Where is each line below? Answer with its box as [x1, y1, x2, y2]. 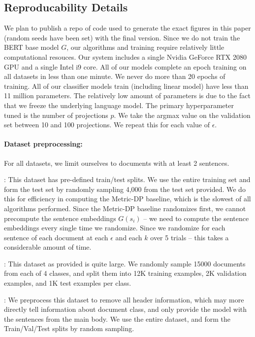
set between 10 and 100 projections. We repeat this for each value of [4, 119, 210, 130]
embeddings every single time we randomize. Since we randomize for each [4, 223, 225, 233]
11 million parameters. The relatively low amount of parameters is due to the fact [4, 90, 251, 101]
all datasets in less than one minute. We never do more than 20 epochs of [4, 71, 225, 81]
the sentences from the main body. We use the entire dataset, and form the [4, 313, 231, 324]
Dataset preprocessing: [4, 139, 83, 149]
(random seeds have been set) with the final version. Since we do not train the [4, 32, 240, 42]
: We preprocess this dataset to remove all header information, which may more [4, 294, 244, 304]
